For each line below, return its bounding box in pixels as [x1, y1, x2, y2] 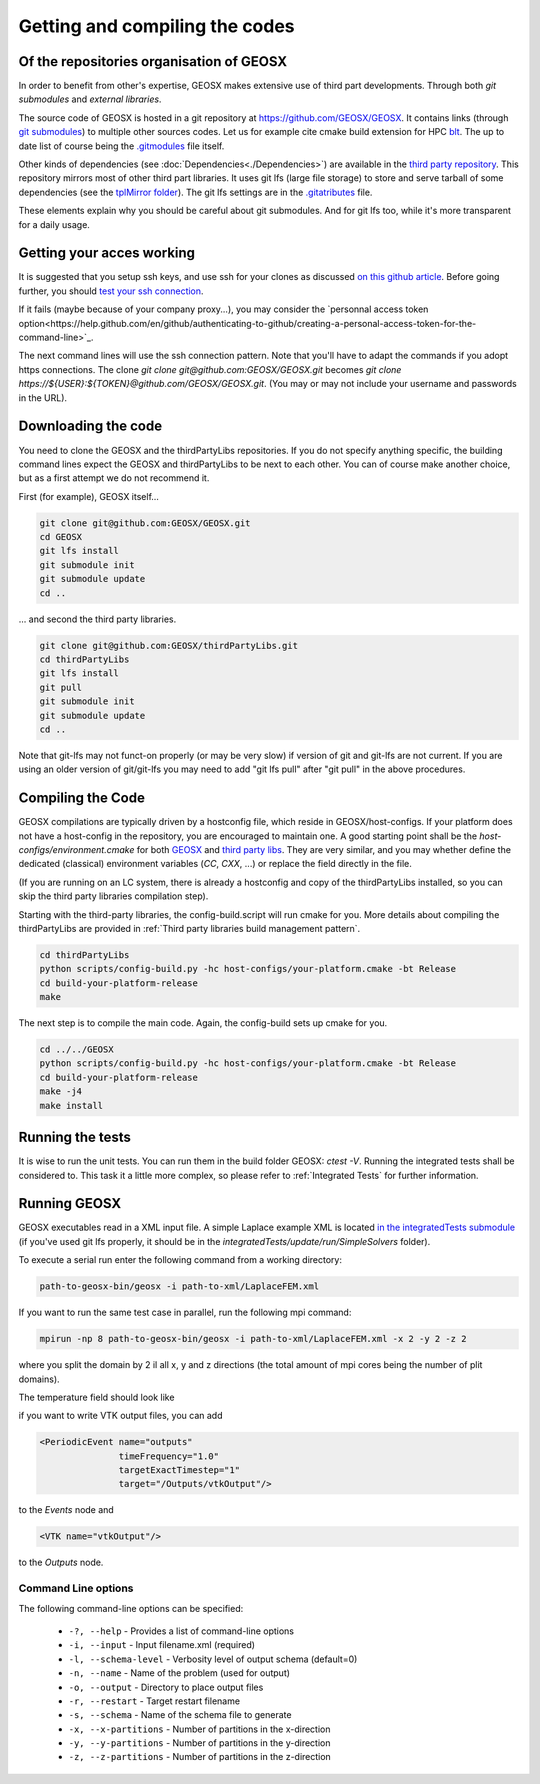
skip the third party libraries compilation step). [18, 890, 209, 902]
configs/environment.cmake [18, 844, 135, 855]
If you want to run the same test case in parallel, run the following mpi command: [18, 1306, 352, 1319]
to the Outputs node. [18, 1556, 104, 1569]
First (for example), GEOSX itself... [18, 490, 160, 502]
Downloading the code [18, 418, 163, 435]
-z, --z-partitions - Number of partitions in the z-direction [68, 1751, 332, 1763]
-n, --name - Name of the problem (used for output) [68, 1667, 290, 1679]
